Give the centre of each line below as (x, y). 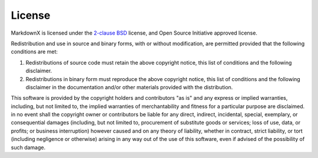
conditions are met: (34, 52)
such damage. (28, 147)
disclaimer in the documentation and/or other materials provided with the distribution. (129, 87)
